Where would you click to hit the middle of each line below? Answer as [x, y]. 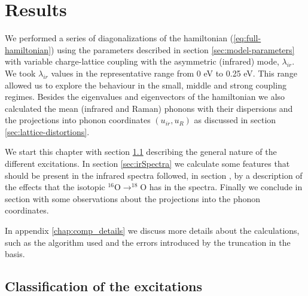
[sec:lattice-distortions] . [47, 131]
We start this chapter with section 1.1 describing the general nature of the [141, 152]
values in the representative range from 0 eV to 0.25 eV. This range [174, 73]
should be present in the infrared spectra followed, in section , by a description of [154, 175]
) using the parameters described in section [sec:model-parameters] [173, 49]
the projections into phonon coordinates [78, 120]
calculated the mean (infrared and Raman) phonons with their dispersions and [149, 108]
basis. [15, 254]
